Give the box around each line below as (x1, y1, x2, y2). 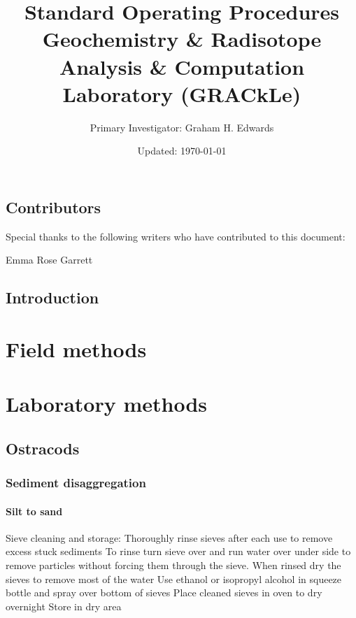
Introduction (6, 287, 99, 308)
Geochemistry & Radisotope (42, 24, 322, 53)
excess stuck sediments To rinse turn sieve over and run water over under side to (6, 544, 351, 559)
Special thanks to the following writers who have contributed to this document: (6, 229, 346, 243)
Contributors (6, 196, 101, 217)
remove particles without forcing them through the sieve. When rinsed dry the (6, 558, 341, 573)
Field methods (6, 334, 147, 363)
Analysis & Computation (59, 52, 305, 80)
